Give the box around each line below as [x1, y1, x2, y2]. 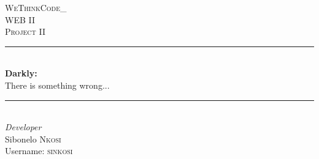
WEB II [5, 13, 35, 26]
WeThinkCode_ [5, 1, 67, 13]
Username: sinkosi [5, 144, 73, 157]
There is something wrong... [5, 78, 110, 91]
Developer [5, 120, 42, 133]
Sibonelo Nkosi [5, 132, 61, 145]
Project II [5, 25, 45, 38]
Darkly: [5, 67, 37, 79]
